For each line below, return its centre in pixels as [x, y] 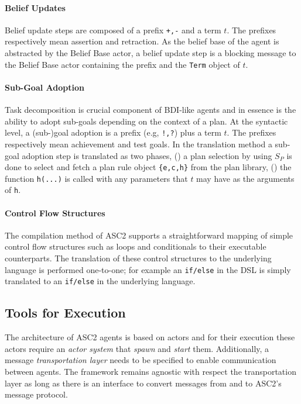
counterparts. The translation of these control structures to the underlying [138, 258]
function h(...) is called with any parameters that [96, 178]
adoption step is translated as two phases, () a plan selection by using [147, 155]
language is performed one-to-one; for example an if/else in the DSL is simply [148, 269]
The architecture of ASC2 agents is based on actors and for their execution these [150, 337]
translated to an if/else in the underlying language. [100, 281]
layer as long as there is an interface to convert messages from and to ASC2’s [143, 383]
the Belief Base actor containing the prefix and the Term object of [122, 64]
